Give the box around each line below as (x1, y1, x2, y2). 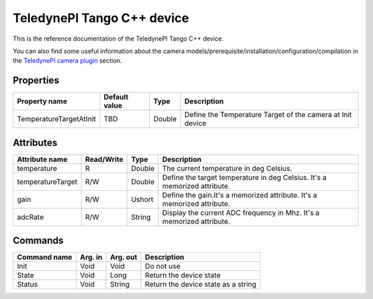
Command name (17, 252, 73, 262)
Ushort (131, 194, 153, 204)
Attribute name (17, 154, 68, 164)
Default (104, 92, 129, 102)
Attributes (12, 136, 58, 148)
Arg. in (79, 252, 103, 262)
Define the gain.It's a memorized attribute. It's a (162, 190, 318, 200)
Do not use (145, 262, 181, 271)
